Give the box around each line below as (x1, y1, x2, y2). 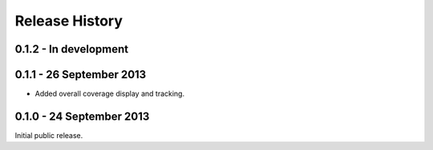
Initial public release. (14, 130, 83, 140)
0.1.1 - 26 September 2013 (14, 68, 147, 81)
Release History (14, 12, 123, 30)
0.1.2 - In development (14, 42, 129, 56)
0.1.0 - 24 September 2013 (14, 109, 150, 123)
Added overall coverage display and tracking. (34, 89, 184, 99)
